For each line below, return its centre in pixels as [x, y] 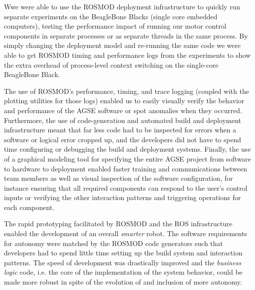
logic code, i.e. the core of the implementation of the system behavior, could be [123, 272]
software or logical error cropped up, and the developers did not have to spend [123, 139]
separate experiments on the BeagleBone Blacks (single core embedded [111, 16]
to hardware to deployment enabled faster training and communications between [126, 168]
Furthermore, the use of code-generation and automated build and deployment [123, 120]
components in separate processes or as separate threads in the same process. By [126, 35]
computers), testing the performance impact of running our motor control [115, 26]
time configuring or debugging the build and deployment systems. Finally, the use [127, 149]
